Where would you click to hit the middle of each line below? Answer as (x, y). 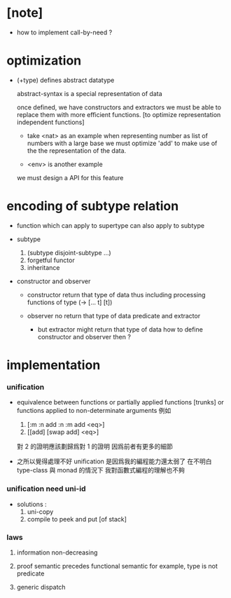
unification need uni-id (46, 489)
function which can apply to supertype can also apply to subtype (110, 225)
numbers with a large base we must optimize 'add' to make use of (122, 143)
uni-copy (40, 511)
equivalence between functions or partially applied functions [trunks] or (120, 402)
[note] (25, 13)
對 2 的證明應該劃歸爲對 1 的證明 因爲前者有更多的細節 (94, 447)
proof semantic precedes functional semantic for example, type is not (117, 566)
